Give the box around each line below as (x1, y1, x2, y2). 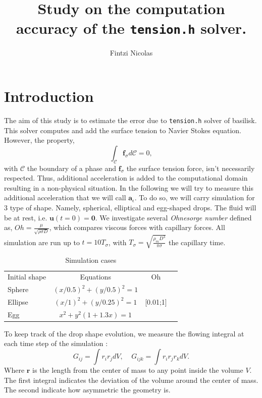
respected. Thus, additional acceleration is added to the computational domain (4, 173, 248, 183)
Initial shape (8, 271, 46, 282)
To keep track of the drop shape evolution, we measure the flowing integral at (4, 328, 244, 338)
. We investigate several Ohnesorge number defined (95, 212, 252, 222)
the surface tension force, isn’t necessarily (126, 162, 255, 173)
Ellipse (8, 296, 28, 307)
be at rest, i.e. (4, 212, 47, 222)
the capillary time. (168, 237, 226, 247)
